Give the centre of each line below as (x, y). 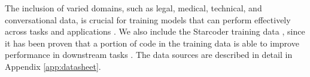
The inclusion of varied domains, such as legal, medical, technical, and (133, 8)
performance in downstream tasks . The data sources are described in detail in (149, 55)
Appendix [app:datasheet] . (53, 66)
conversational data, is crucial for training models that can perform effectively (148, 19)
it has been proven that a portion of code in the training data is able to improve (152, 43)
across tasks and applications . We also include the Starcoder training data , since (155, 31)
